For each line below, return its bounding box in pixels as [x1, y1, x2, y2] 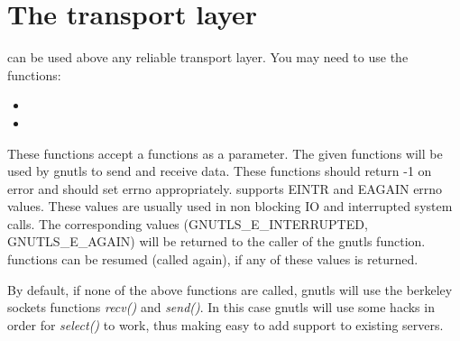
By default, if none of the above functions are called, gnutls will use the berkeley [7, 280, 453, 299]
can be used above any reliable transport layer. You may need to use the [7, 48, 409, 67]
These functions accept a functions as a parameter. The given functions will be [7, 143, 443, 162]
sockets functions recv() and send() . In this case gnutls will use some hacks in [7, 298, 435, 317]
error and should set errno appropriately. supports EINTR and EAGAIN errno [7, 179, 443, 198]
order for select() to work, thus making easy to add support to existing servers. [7, 315, 444, 334]
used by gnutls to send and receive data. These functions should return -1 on [7, 161, 432, 180]
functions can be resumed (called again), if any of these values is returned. [7, 250, 419, 269]
